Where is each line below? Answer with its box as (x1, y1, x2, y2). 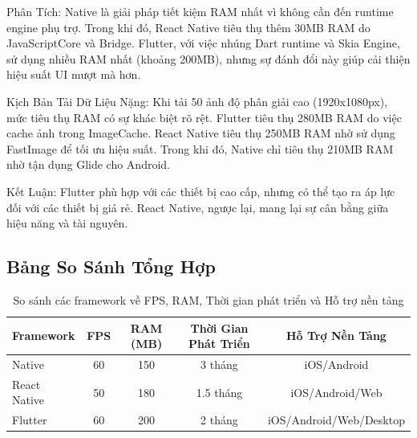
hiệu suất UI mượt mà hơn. (6, 66, 141, 83)
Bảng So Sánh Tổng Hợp (6, 254, 216, 279)
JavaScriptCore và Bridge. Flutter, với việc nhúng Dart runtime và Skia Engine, (6, 35, 400, 51)
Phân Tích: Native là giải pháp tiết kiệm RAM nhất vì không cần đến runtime (6, 3, 394, 19)
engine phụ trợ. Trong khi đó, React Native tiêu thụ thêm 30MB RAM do (6, 18, 370, 35)
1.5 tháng (196, 383, 243, 400)
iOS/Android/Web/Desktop (267, 411, 405, 428)
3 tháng (200, 355, 238, 372)
